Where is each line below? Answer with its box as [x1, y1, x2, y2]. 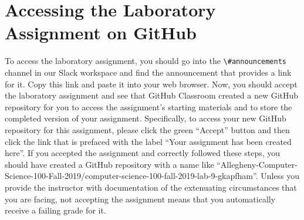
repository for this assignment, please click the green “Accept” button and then [5, 123, 290, 136]
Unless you [261, 170, 300, 182]
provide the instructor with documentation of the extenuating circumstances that [5, 181, 297, 193]
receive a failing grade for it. [5, 204, 106, 216]
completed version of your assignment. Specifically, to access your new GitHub [5, 112, 286, 124]
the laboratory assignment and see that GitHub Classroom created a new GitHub [5, 89, 299, 101]
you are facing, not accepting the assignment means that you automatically [5, 192, 276, 205]
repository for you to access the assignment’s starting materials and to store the [5, 100, 292, 113]
